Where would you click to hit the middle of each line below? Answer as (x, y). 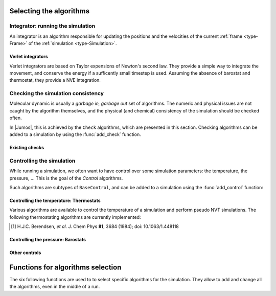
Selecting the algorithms (49, 11)
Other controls (25, 253)
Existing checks (27, 148)
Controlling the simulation (42, 161)
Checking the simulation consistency (57, 94)
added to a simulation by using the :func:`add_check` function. (75, 134)
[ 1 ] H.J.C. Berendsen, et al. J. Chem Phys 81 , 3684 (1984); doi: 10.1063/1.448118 (95, 226)
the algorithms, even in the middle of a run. (55, 287)
